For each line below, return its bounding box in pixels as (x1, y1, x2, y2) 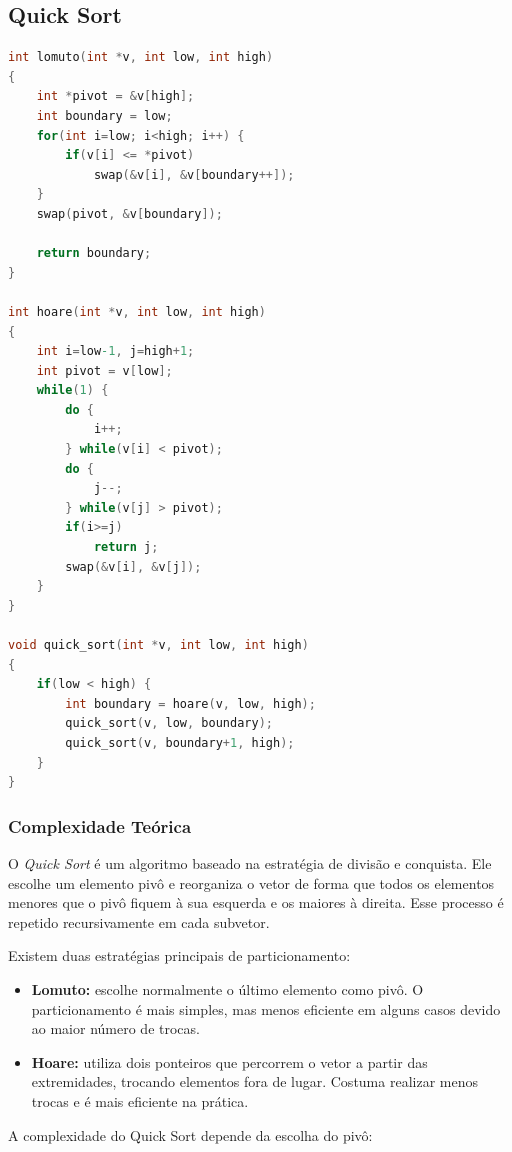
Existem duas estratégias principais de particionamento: (8, 945, 351, 966)
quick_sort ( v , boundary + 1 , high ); (65, 735, 295, 750)
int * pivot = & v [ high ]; (36, 89, 195, 104)
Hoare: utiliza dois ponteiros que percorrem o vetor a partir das (31, 1051, 428, 1072)
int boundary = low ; (36, 108, 173, 123)
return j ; (93, 540, 159, 555)
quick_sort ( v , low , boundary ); (65, 716, 273, 731)
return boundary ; (36, 246, 152, 261)
